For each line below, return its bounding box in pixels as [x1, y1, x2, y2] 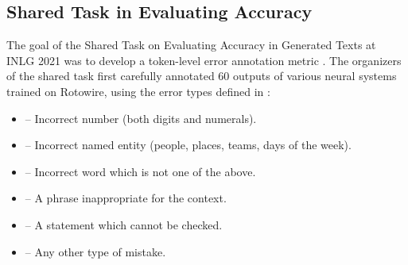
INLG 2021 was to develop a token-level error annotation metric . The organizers [6, 52, 402, 68]
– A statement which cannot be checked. [25, 216, 223, 232]
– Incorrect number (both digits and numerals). [25, 109, 257, 126]
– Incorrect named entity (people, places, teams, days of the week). [25, 136, 352, 153]
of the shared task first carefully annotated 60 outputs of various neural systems [6, 67, 397, 84]
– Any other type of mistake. [25, 243, 166, 259]
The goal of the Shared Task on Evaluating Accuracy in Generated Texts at [6, 36, 376, 53]
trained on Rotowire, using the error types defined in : [6, 83, 270, 99]
